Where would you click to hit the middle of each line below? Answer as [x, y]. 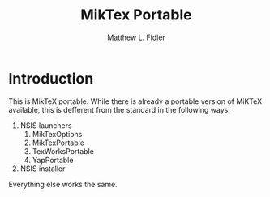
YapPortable [53, 160]
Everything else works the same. [63, 184]
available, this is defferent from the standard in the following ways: [120, 109]
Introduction [51, 78]
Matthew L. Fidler [136, 37]
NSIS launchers [46, 125]
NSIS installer [43, 169]
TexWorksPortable [63, 151]
